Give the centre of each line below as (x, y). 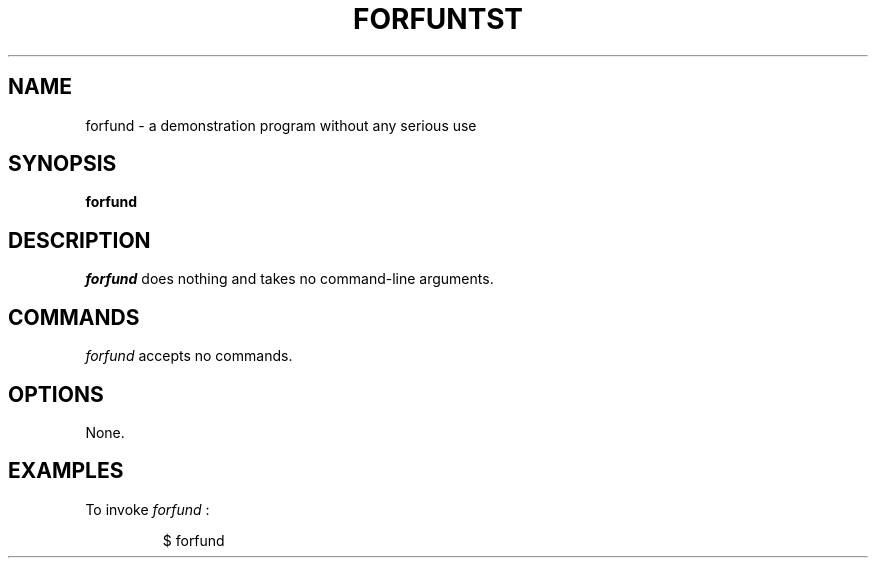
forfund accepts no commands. (189, 356)
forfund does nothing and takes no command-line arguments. (289, 279)
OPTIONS (56, 394)
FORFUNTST (438, 19)
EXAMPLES (66, 471)
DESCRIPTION (79, 240)
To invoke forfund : (147, 509)
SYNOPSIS (62, 164)
